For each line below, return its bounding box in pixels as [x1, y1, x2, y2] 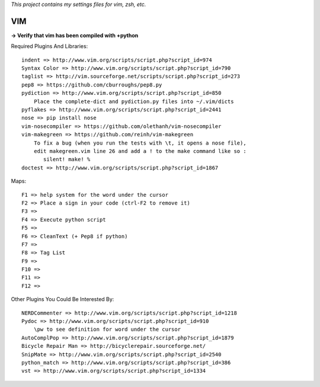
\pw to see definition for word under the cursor [33, 326, 181, 333]
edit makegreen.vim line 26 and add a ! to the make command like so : [33, 148, 247, 154]
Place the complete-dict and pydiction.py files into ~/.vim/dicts [33, 98, 234, 105]
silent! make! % [43, 156, 91, 163]
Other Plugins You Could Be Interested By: [11, 296, 114, 303]
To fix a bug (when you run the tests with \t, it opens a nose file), [33, 139, 247, 146]
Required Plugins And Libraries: [11, 43, 88, 50]
